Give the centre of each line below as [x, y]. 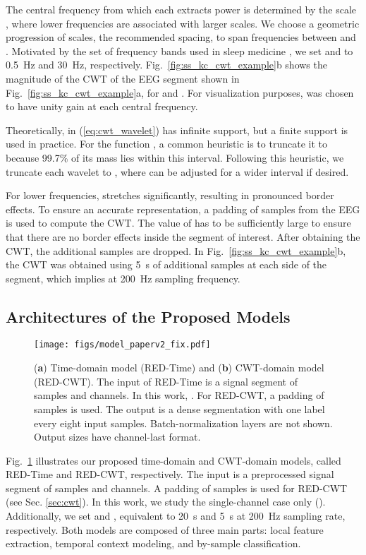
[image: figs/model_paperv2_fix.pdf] [122, 345]
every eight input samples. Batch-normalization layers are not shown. [183, 423]
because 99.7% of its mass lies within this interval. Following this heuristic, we [175, 157]
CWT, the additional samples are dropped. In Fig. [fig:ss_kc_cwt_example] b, [176, 250]
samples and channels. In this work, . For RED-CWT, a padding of [179, 395]
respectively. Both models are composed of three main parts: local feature [165, 529]
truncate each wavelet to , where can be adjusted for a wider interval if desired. [177, 171]
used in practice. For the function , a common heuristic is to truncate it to [166, 144]
